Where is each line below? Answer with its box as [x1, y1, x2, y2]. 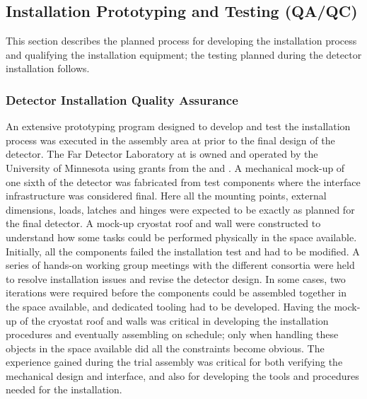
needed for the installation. [6, 382, 122, 397]
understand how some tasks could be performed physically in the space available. [6, 229, 357, 244]
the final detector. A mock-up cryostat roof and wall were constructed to [6, 216, 321, 231]
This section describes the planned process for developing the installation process [6, 33, 357, 48]
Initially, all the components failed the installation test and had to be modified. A [6, 243, 360, 258]
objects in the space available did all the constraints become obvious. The [6, 340, 325, 355]
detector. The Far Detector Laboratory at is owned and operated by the [6, 146, 318, 161]
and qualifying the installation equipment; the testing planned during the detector [6, 47, 362, 62]
